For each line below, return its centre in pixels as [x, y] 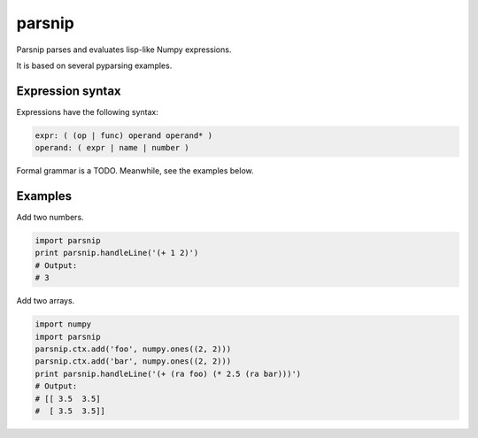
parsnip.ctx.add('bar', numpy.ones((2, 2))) [133, 361]
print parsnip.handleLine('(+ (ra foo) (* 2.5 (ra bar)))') [168, 373]
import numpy [63, 324]
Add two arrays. [46, 301]
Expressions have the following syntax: [88, 111]
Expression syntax [69, 91]
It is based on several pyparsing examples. [94, 65]
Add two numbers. [50, 218]
